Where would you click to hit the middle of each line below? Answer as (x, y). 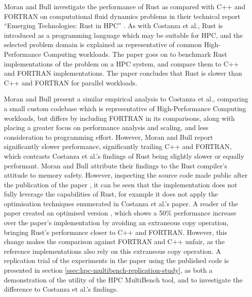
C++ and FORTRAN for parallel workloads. (71, 82)
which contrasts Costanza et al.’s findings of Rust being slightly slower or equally (124, 156)
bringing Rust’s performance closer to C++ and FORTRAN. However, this (116, 232)
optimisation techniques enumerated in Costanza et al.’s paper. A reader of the (121, 203)
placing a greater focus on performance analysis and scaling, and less (106, 127)
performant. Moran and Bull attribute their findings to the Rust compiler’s (116, 165)
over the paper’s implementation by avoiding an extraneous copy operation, (116, 223)
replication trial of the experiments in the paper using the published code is (117, 260)
